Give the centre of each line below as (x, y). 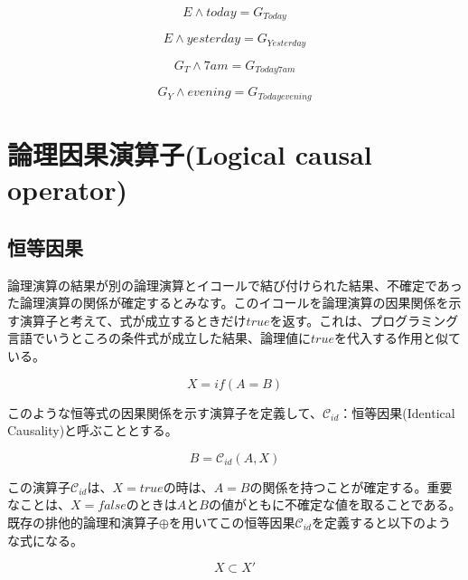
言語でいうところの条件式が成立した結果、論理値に (159, 338)
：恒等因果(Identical (397, 412)
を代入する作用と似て (397, 338)
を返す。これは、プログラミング (364, 320)
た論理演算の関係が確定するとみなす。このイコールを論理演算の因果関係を (228, 303)
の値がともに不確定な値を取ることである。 (335, 504)
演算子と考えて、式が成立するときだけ (133, 320)
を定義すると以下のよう (381, 522)
